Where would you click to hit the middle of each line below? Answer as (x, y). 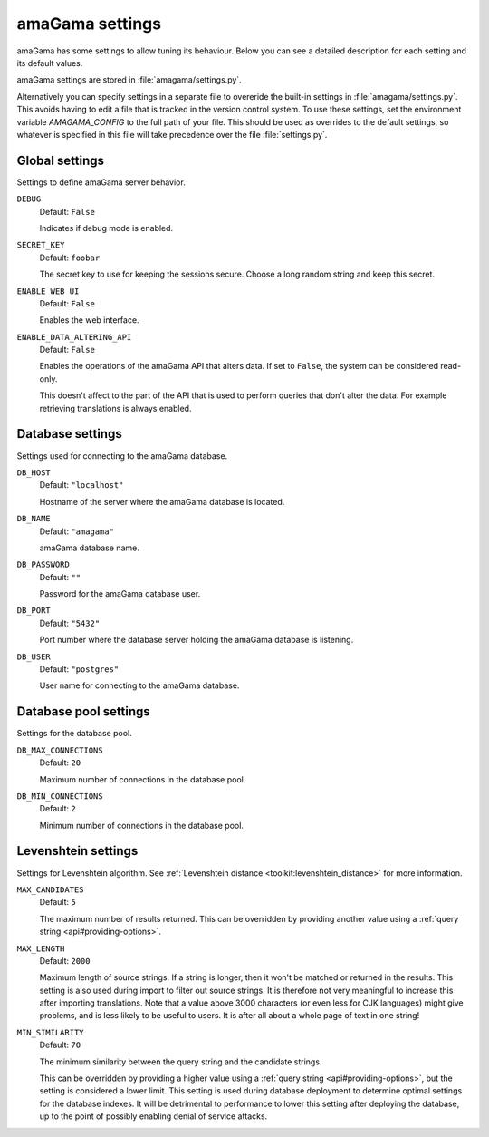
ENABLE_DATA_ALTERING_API (74, 337)
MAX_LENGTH (41, 948)
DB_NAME (34, 519)
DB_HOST (34, 472)
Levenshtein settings (77, 851)
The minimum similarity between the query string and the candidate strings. (181, 1062)
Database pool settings (84, 712)
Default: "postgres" (79, 669)
